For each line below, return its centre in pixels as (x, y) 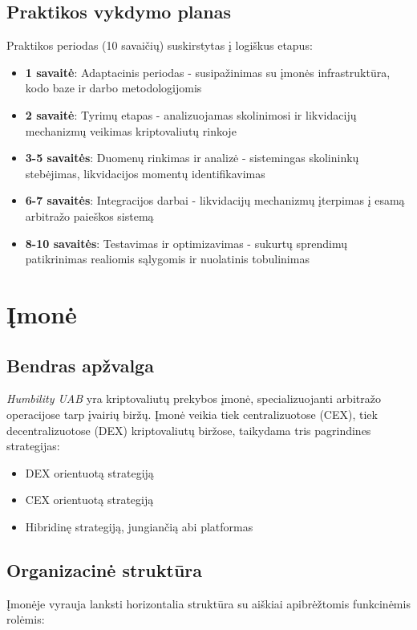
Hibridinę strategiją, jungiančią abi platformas (139, 526)
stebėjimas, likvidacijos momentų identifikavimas (145, 173)
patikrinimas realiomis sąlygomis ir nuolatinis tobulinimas (167, 259)
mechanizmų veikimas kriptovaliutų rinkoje (131, 130)
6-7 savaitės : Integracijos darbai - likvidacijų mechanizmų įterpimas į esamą (215, 200)
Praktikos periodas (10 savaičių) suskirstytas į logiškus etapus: (160, 45)
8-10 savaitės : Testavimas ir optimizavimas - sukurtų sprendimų (186, 243)
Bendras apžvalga (80, 365)
